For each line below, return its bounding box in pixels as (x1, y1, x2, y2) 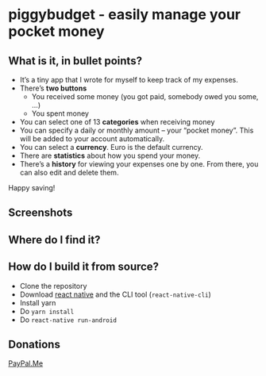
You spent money (31, 109, 90, 118)
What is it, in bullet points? (8, 54, 143, 67)
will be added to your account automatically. (19, 134, 165, 144)
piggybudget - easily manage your (8, 6, 241, 24)
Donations (8, 337, 61, 351)
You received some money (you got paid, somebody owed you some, (31, 92, 259, 101)
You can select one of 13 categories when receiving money (19, 117, 215, 126)
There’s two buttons (19, 83, 87, 93)
